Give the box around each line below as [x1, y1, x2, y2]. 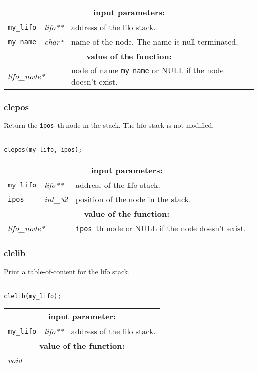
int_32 [44, 193, 68, 205]
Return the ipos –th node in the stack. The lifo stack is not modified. [4, 120, 214, 130]
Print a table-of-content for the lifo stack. [4, 266, 130, 277]
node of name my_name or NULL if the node [71, 64, 224, 76]
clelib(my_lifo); [4, 292, 61, 300]
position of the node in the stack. [75, 193, 191, 205]
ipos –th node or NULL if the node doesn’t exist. [75, 222, 246, 234]
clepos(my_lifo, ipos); [4, 146, 82, 153]
